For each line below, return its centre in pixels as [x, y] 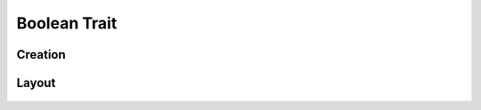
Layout [36, 83]
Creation [41, 55]
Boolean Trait [67, 23]
